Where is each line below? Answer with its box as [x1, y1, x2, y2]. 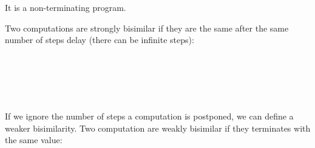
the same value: [5, 133, 63, 146]
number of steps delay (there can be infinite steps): [5, 33, 194, 46]
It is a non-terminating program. [5, 1, 126, 13]
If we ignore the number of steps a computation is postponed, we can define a [5, 110, 294, 123]
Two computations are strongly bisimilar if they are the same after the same [5, 21, 289, 34]
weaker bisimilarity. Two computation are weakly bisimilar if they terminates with [5, 121, 311, 134]
